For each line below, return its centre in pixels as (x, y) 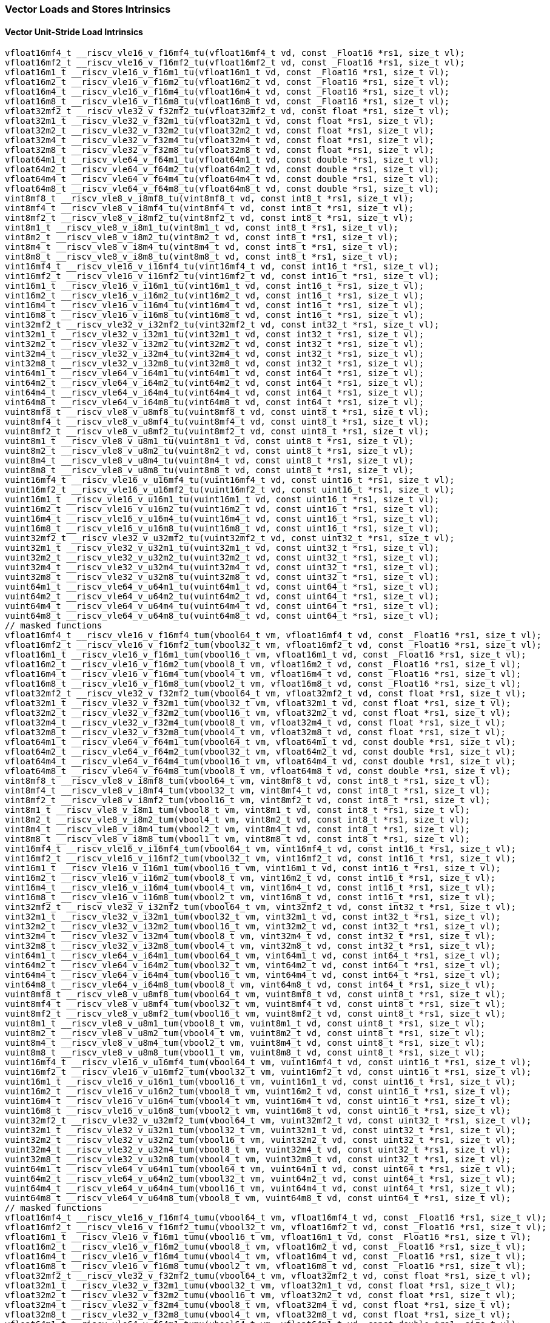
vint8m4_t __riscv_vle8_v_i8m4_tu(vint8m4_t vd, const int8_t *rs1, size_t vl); (202, 247)
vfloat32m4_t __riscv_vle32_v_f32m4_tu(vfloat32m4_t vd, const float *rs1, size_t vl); (220, 140)
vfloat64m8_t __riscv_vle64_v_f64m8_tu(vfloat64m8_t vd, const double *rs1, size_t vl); (222, 189)
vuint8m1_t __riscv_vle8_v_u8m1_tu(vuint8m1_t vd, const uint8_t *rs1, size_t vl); (210, 441)
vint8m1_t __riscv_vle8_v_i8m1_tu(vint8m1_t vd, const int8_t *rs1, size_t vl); (202, 228)
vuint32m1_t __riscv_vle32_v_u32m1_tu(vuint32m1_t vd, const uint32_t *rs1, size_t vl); (222, 548)
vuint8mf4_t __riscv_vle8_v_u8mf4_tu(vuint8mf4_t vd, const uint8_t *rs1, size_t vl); (217, 422)
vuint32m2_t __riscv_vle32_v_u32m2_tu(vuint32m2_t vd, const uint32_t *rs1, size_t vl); (222, 558)
